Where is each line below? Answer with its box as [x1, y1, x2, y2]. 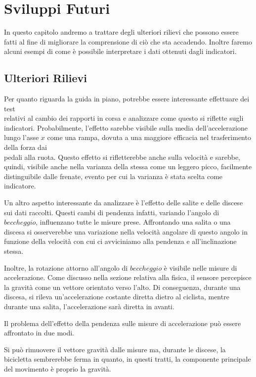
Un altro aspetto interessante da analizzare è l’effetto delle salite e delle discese [4, 197, 243, 208]
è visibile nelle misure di [164, 262, 237, 273]
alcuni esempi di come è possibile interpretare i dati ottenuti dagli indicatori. [4, 46, 237, 56]
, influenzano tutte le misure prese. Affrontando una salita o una [36, 217, 231, 227]
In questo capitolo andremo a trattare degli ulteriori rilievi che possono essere [4, 27, 239, 37]
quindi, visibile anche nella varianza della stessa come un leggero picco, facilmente [4, 161, 252, 172]
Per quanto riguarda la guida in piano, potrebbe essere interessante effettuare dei [4, 94, 250, 104]
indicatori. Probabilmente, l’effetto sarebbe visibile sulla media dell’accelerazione [4, 122, 248, 133]
